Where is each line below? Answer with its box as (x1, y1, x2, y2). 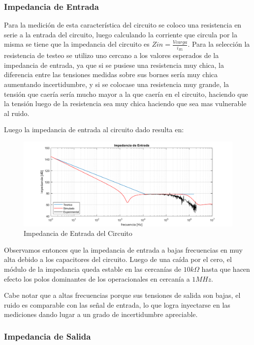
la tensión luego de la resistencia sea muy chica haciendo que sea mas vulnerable (4, 98, 247, 109)
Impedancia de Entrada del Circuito (24, 228, 132, 238)
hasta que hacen (201, 263, 250, 274)
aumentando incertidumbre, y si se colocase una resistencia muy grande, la (4, 79, 229, 89)
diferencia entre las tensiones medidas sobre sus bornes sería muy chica (4, 69, 218, 80)
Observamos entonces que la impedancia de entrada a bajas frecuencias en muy (4, 244, 243, 255)
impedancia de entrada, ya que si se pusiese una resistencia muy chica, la (4, 59, 224, 70)
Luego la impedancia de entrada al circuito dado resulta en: (4, 124, 184, 135)
